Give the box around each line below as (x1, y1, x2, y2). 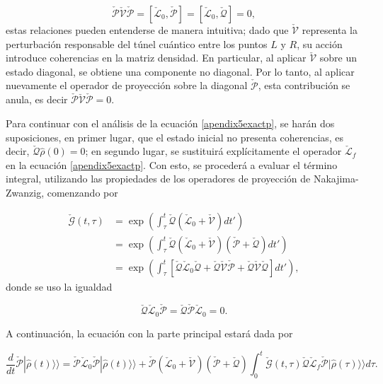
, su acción (297, 36, 343, 51)
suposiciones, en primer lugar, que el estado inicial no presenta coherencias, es (6, 129, 344, 144)
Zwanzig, (6, 185, 45, 199)
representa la (302, 23, 358, 37)
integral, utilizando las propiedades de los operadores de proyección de (6, 171, 311, 186)
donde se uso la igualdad (6, 279, 113, 293)
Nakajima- (313, 171, 359, 186)
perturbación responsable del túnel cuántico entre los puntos (6, 36, 268, 51)
